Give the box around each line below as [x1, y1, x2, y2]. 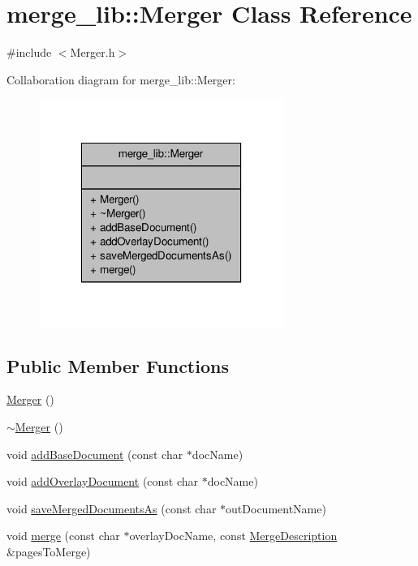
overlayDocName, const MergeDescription [129, 527, 338, 544]
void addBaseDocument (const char [6, 445, 183, 462]
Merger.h [70, 44, 115, 61]
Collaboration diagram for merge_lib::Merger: [6, 71, 235, 88]
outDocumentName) [226, 500, 326, 517]
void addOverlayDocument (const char [6, 473, 199, 490]
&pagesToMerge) [6, 542, 91, 560]
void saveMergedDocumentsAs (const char [6, 500, 217, 517]
